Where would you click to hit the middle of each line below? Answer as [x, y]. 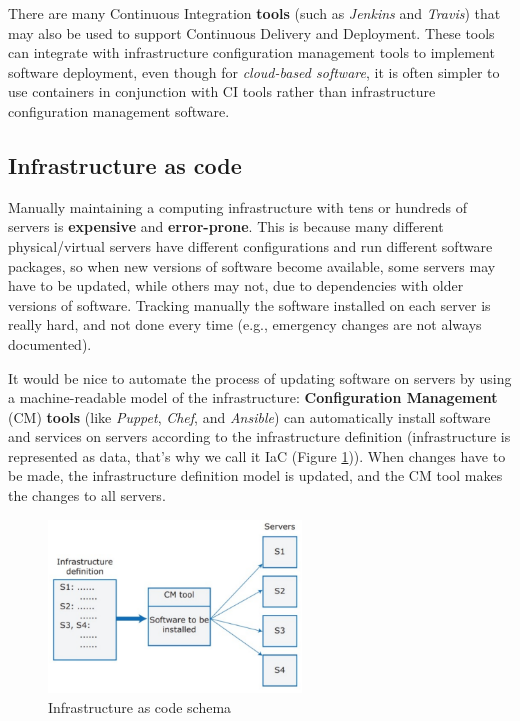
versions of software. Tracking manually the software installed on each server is [249, 304]
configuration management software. [119, 110]
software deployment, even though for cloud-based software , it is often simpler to [254, 71]
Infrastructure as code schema [140, 706]
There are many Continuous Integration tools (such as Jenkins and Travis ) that [254, 13]
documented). [50, 343]
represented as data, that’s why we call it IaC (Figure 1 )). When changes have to [257, 455]
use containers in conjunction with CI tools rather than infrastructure [222, 91]
